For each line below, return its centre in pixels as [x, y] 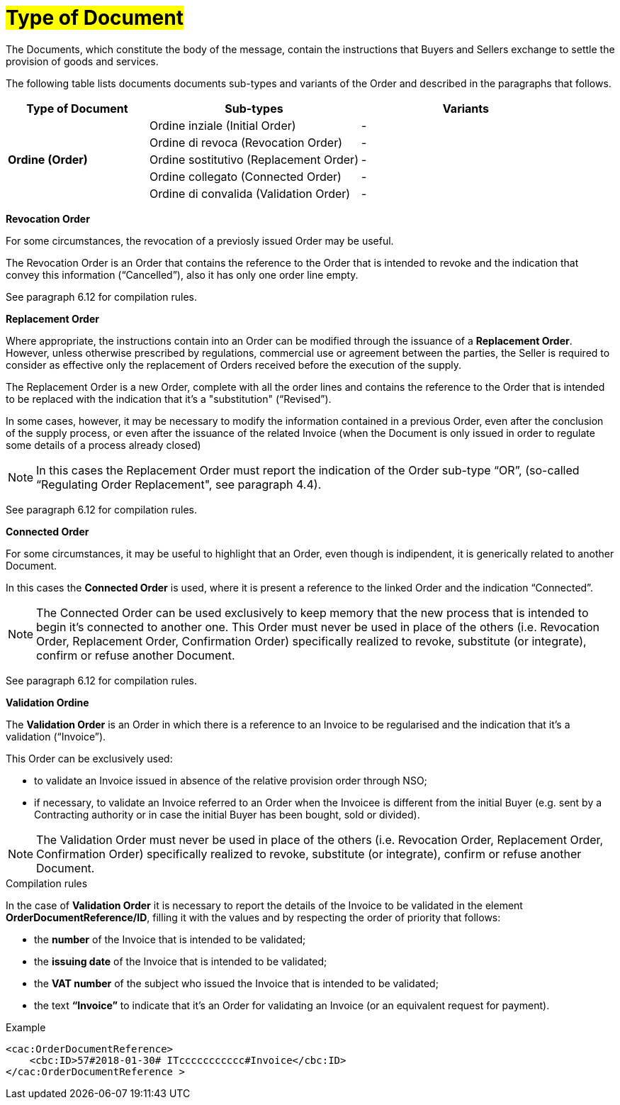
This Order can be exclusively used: [89, 758]
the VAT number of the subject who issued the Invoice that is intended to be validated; [236, 983]
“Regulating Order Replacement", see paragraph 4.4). [179, 484]
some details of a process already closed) [103, 445]
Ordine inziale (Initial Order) [222, 125]
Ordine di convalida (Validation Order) [250, 193]
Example [26, 1027]
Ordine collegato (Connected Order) [245, 176]
